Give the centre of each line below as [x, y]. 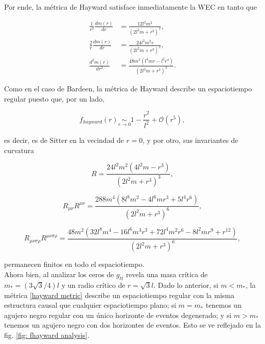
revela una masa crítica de [167, 274]
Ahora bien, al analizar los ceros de [59, 274]
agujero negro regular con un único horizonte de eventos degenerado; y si [118, 315]
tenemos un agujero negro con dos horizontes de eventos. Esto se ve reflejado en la [132, 325]
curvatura [19, 150]
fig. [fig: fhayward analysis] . [47, 335]
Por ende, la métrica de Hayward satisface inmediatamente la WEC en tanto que [131, 7]
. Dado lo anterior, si [186, 285]
